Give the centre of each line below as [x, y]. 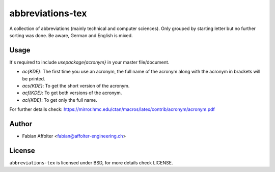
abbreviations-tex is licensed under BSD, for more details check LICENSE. [91, 163]
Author [21, 124]
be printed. [34, 78]
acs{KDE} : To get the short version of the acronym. [76, 86]
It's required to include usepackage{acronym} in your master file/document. [89, 62]
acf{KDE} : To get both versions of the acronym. [72, 93]
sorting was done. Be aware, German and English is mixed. [71, 35]
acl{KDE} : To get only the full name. [60, 100]
